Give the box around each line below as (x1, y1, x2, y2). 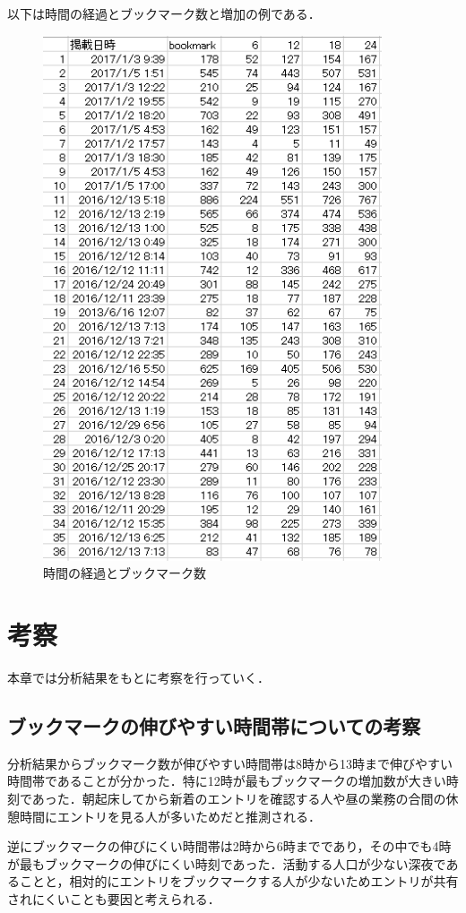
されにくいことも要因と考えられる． (7, 889, 220, 908)
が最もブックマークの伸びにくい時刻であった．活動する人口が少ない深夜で (7, 854, 446, 873)
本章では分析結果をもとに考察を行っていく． (7, 668, 271, 686)
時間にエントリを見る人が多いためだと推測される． (19, 806, 321, 825)
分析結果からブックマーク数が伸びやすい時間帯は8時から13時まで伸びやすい (7, 754, 453, 772)
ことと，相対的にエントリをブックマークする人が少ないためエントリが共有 (19, 872, 459, 891)
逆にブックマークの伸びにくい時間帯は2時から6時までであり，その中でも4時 (7, 837, 452, 856)
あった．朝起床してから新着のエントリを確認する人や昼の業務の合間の (31, 788, 446, 807)
